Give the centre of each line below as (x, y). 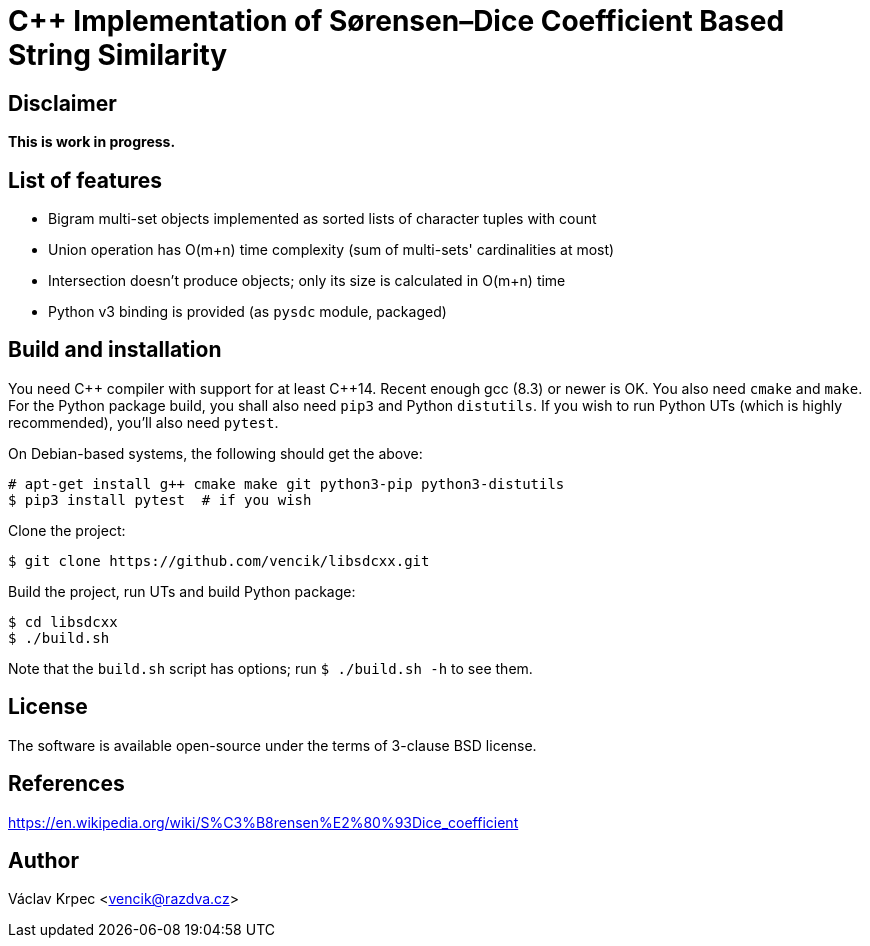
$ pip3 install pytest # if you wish (160, 499)
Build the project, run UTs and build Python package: (182, 591)
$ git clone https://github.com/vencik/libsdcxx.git (219, 560)
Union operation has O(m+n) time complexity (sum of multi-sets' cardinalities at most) (331, 250)
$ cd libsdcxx (63, 621)
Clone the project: (67, 530)
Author (43, 860)
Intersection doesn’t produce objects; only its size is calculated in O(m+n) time (307, 281)
